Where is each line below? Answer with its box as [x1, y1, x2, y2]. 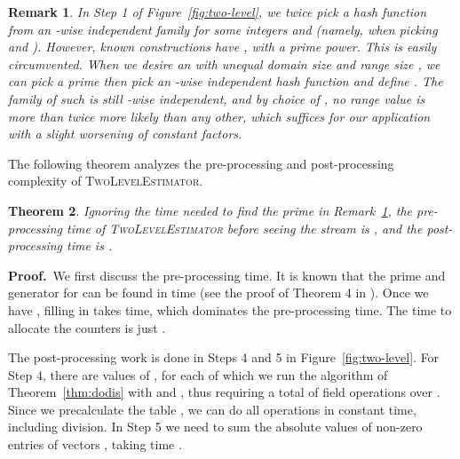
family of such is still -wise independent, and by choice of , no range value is [8, 89, 425, 107]
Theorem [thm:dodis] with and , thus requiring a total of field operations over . [8, 383, 440, 401]
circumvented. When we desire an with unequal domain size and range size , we [8, 54, 440, 73]
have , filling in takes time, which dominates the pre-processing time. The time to [8, 300, 452, 319]
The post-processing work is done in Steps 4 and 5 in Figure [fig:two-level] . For [8, 348, 440, 367]
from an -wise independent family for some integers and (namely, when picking [8, 20, 438, 38]
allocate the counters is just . [8, 318, 166, 336]
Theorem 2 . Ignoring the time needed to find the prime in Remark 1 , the [8, 201, 413, 219]
